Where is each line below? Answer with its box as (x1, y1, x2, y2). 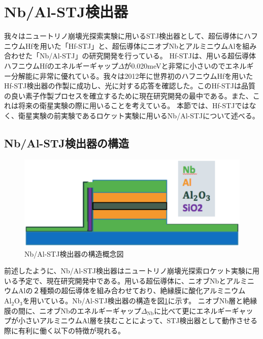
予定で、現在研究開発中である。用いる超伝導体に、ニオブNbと (18, 275, 226, 286)
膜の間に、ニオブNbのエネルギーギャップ (4, 305, 141, 316)
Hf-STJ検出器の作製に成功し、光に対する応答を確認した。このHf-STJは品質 (4, 80, 256, 91)
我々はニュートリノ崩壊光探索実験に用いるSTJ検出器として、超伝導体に (4, 30, 244, 41)
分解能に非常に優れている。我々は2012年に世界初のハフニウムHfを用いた (11, 70, 253, 81)
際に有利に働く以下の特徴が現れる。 (4, 325, 125, 335)
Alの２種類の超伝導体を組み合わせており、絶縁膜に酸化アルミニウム (18, 285, 246, 296)
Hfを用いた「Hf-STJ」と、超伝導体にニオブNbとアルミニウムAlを (25, 40, 243, 51)
